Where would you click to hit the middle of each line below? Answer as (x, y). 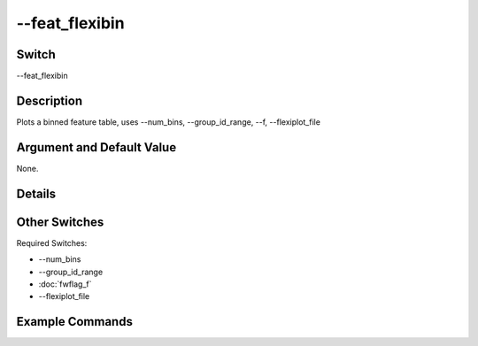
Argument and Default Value (96, 147)
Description (50, 100)
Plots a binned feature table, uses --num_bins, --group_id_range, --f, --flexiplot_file (168, 122)
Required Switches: (52, 242)
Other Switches (60, 222)
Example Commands (74, 322)
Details (36, 193)
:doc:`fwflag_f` (65, 284)
